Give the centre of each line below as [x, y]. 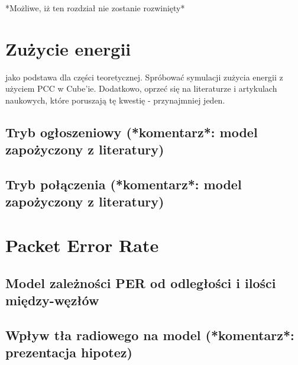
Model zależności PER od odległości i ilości [141, 282]
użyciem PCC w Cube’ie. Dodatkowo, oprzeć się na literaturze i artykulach [141, 88]
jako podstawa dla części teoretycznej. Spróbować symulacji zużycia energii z [144, 77]
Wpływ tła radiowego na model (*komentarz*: [150, 335]
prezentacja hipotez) [69, 352]
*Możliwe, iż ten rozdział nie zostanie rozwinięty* [95, 8]
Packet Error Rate [82, 245]
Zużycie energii [68, 48]
